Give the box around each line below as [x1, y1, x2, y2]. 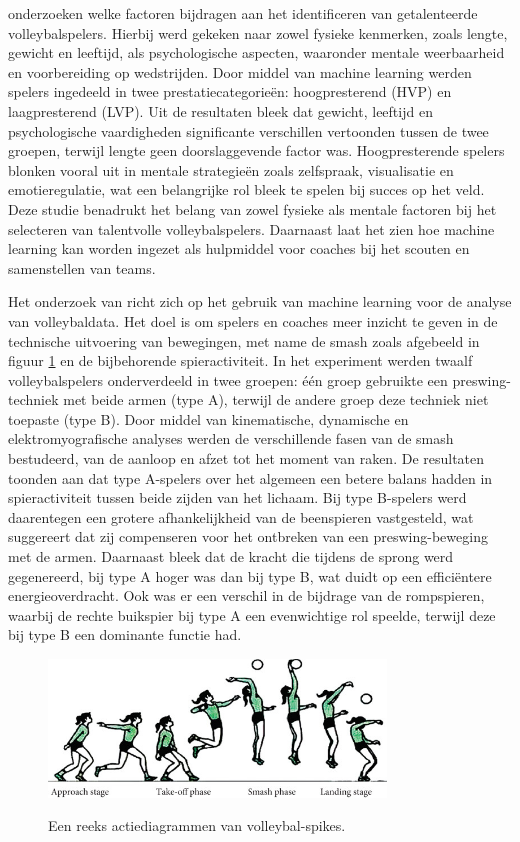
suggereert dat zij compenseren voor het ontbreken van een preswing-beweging [8, 526, 488, 547]
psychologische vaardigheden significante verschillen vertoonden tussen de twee [8, 120, 489, 141]
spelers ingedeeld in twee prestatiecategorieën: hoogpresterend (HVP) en [8, 81, 452, 102]
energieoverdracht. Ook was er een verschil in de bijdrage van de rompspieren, [8, 585, 485, 606]
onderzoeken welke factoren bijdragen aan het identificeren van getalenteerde [8, 3, 478, 23]
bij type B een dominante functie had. [8, 624, 242, 645]
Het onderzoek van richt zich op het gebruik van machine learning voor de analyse [8, 291, 512, 312]
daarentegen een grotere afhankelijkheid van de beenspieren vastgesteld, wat [8, 506, 474, 527]
